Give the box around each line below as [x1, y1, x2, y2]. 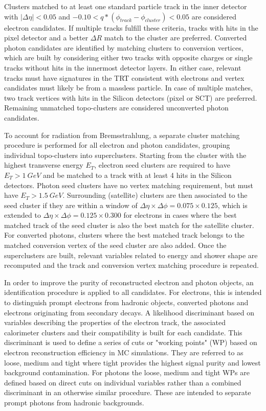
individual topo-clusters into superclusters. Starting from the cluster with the [4, 149, 247, 160]
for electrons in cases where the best [123, 210, 237, 220]
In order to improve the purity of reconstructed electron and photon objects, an [4, 277, 254, 287]
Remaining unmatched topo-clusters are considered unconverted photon [4, 102, 229, 113]
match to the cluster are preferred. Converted [104, 32, 247, 43]
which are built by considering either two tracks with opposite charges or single [4, 52, 253, 63]
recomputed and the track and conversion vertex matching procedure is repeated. [4, 260, 259, 270]
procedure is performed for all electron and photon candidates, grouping [4, 140, 230, 150]
